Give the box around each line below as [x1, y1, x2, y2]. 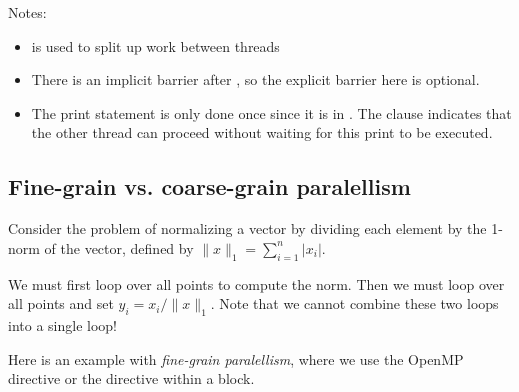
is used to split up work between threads [31, 35, 280, 56]
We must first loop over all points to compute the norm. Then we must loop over [8, 273, 505, 294]
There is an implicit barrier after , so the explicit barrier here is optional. [31, 69, 480, 90]
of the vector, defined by [44, 237, 194, 258]
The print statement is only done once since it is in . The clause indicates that [31, 102, 512, 123]
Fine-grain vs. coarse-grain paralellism [8, 171, 411, 202]
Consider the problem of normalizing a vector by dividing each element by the [8, 218, 487, 239]
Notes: [8, 2, 47, 22]
